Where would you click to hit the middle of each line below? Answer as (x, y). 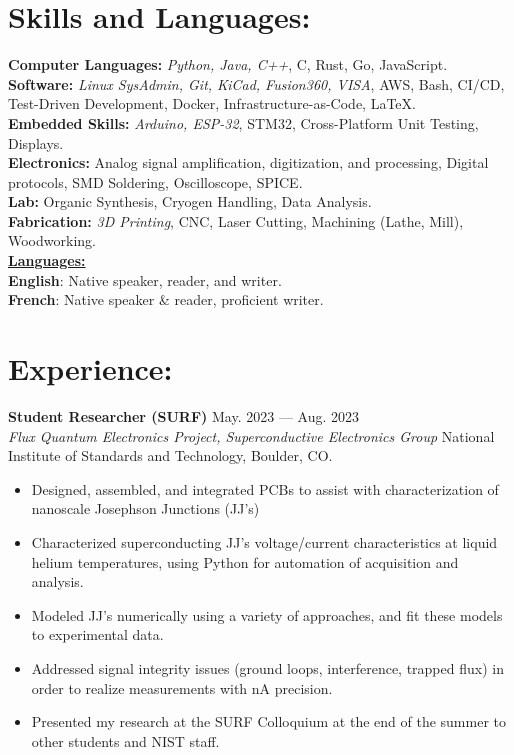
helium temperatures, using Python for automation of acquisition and (245, 561)
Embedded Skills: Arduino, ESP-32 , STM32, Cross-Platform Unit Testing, (243, 122)
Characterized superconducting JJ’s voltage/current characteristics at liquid (264, 541)
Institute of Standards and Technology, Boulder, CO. (170, 455)
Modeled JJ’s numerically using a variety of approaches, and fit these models (267, 614)
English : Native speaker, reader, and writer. (145, 279)
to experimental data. (97, 634)
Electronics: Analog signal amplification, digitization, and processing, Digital (248, 162)
